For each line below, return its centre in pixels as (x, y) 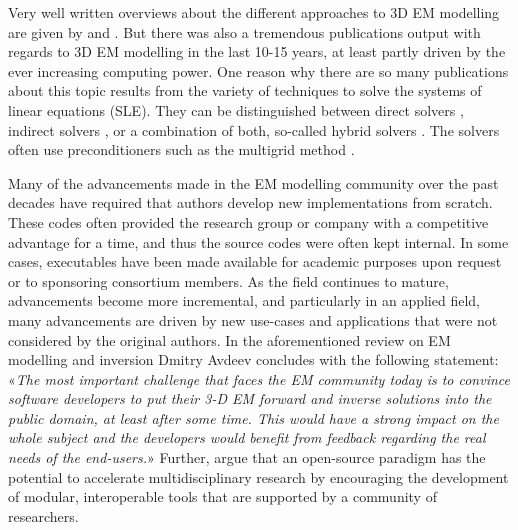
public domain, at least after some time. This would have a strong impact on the (253, 417)
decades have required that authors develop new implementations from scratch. (250, 202)
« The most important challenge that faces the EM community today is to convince (259, 378)
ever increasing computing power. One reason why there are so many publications (258, 70)
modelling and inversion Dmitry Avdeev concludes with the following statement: (253, 359)
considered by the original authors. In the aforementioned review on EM (229, 339)
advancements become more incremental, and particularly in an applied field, (244, 300)
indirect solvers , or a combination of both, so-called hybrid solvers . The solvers (254, 129)
